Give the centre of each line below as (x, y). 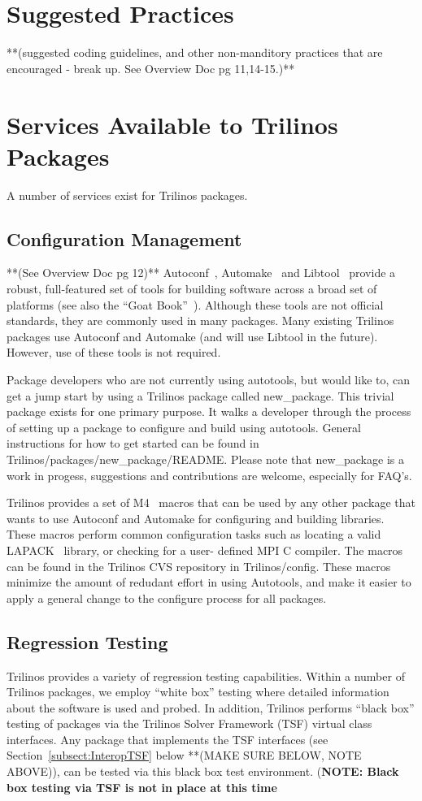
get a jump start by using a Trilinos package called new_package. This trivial (200, 395)
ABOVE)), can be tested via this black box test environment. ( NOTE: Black (203, 771)
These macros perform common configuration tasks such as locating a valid (194, 534)
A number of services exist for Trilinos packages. (127, 195)
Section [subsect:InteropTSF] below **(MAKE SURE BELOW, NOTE (184, 755)
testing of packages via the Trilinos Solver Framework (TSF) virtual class (189, 723)
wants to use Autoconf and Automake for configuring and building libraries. (196, 518)
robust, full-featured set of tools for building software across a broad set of (192, 289)
